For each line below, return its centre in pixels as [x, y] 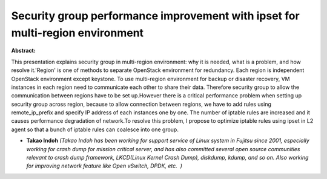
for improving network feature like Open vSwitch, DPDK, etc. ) [104, 166]
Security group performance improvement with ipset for [155, 16]
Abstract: [23, 51]
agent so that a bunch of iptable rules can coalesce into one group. [95, 129]
